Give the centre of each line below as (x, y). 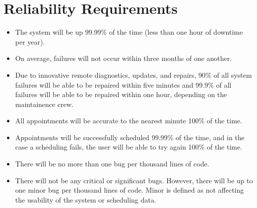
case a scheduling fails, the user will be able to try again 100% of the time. (129, 147)
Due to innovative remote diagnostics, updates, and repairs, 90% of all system (133, 75)
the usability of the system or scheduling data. (86, 199)
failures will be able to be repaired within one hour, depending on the (121, 94)
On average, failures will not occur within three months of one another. (124, 58)
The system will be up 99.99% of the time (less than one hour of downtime (129, 32)
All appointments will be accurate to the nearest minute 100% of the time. (128, 121)
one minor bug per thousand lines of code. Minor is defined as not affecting (129, 190)
